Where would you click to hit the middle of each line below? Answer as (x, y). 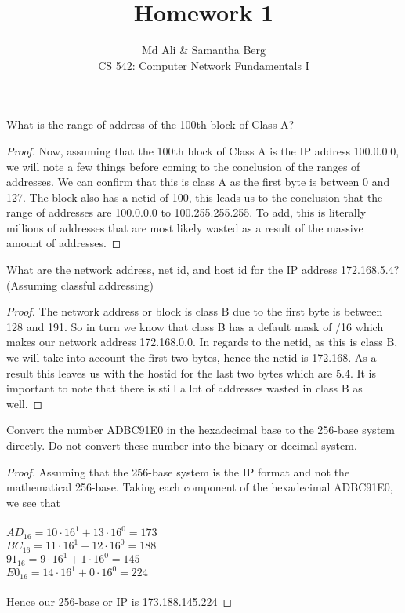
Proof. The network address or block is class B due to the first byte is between (195, 311)
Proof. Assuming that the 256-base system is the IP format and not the (178, 471)
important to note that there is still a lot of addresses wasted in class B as (184, 388)
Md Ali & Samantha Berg (204, 50)
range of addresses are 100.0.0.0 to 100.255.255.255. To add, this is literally (186, 212)
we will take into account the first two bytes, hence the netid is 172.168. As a (192, 358)
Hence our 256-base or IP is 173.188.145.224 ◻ (119, 602)
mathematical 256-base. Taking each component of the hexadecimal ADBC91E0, (200, 487)
